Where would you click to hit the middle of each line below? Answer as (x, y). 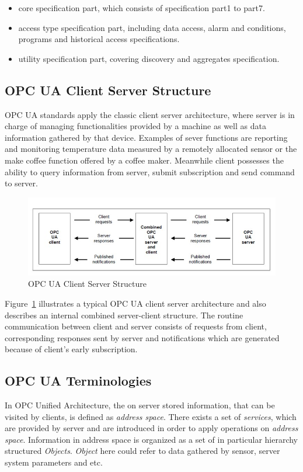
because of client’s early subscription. (71, 349)
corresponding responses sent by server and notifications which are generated (142, 337)
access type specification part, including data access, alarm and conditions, (152, 27)
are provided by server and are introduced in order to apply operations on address (151, 428)
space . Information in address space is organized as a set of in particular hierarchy (151, 439)
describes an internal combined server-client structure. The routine (124, 315)
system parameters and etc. (54, 462)
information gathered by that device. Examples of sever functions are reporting (146, 137)
